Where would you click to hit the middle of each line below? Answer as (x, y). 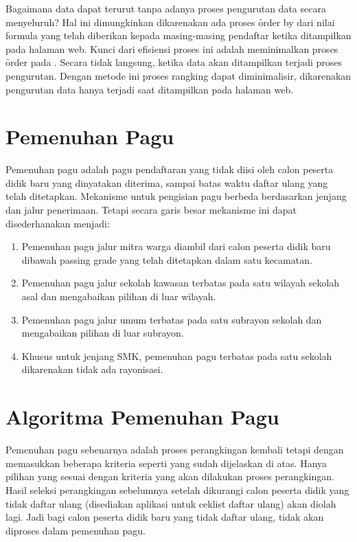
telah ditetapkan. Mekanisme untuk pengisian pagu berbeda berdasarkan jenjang (176, 196)
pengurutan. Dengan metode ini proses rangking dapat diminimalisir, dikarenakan (178, 75)
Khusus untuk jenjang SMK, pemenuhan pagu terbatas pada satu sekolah (177, 355)
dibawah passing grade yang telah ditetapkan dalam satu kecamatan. (167, 259)
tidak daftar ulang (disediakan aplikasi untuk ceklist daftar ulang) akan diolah (171, 503)
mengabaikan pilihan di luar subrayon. (103, 333)
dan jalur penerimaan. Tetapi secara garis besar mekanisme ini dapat (151, 210)
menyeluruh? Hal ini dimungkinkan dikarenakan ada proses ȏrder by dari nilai (170, 22)
